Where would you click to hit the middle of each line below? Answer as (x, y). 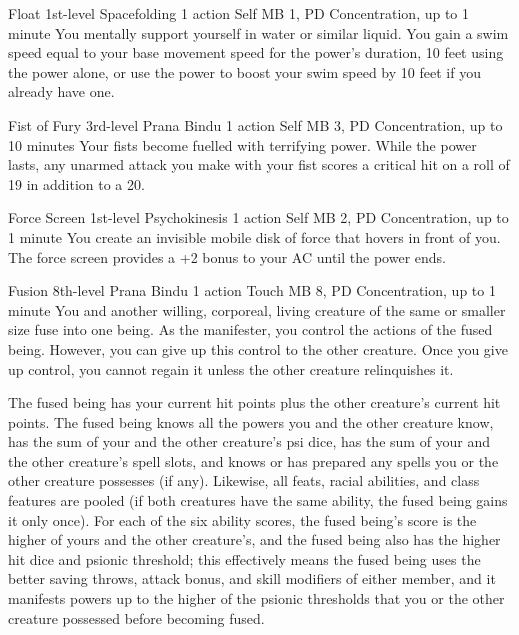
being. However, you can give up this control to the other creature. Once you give (258, 348)
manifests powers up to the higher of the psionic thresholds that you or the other (256, 598)
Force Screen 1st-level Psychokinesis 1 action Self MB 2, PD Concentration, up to (258, 217)
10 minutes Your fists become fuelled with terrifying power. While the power (242, 144)
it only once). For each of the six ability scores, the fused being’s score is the (242, 519)
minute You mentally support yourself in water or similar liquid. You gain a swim (258, 32)
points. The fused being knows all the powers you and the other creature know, (251, 421)
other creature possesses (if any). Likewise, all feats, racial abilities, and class (244, 480)
